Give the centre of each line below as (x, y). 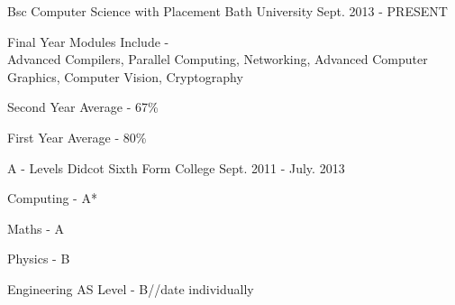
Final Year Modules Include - (88, 41)
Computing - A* (52, 198)
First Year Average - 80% (77, 137)
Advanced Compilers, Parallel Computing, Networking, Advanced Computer (218, 59)
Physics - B (39, 259)
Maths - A (36, 228)
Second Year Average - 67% (83, 107)
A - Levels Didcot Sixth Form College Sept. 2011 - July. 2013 (176, 167)
